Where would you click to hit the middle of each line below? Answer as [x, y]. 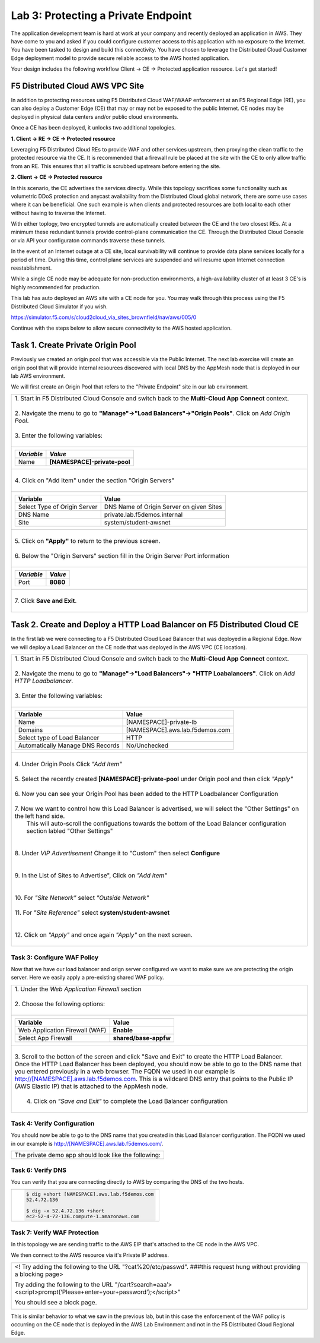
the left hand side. [40, 816]
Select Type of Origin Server [58, 507]
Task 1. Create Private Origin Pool [73, 345]
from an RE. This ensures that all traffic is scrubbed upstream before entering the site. [116, 166]
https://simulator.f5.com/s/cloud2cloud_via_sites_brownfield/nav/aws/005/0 [104, 317]
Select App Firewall [45, 1038]
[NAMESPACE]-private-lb [161, 722]
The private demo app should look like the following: [88, 1155]
